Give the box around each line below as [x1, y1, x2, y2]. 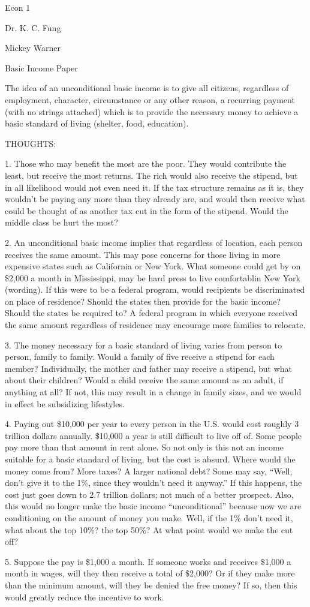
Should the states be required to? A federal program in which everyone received [5, 306, 298, 319]
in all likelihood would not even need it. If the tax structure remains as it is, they [5, 181, 304, 193]
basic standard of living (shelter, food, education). [5, 117, 189, 130]
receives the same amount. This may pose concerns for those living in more [5, 248, 281, 260]
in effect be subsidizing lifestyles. [5, 397, 125, 410]
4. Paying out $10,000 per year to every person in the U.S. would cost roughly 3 [5, 417, 299, 430]
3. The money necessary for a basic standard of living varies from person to [5, 338, 282, 351]
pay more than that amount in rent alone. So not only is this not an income [5, 441, 284, 453]
